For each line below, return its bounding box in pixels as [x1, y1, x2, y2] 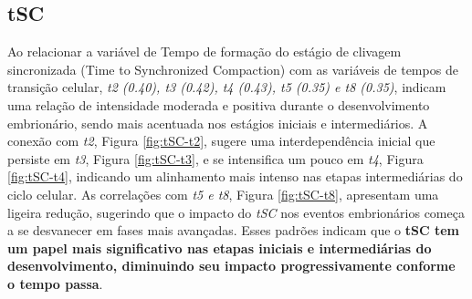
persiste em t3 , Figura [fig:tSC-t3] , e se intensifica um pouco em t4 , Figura [7, 149, 424, 168]
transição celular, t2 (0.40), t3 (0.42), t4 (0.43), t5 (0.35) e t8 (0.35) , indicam [7, 77, 446, 97]
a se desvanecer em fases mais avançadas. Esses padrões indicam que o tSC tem [7, 221, 459, 240]
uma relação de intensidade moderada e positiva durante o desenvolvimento [7, 95, 430, 114]
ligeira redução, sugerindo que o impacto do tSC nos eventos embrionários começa [7, 202, 465, 222]
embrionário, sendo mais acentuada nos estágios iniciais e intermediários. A [7, 113, 428, 132]
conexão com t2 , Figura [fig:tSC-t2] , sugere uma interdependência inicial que [7, 131, 435, 150]
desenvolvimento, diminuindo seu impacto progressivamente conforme [7, 256, 456, 275]
